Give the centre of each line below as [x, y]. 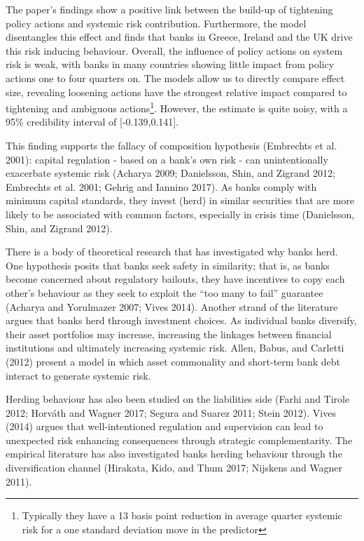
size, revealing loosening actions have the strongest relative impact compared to [176, 92]
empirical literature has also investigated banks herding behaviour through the [174, 454]
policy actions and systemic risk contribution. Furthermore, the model [156, 23]
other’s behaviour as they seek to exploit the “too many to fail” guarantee [164, 292]
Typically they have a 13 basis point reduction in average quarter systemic [182, 515]
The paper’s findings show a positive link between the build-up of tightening [169, 9]
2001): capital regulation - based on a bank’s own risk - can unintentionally [167, 159]
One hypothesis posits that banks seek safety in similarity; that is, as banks [168, 265]
